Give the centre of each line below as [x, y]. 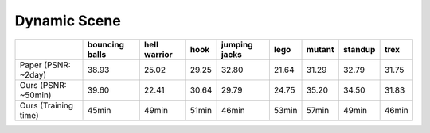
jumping [237, 44]
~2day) [33, 74]
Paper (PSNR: [45, 65]
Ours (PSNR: [43, 85]
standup [359, 49]
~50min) [35, 95]
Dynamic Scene [68, 21]
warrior [158, 54]
